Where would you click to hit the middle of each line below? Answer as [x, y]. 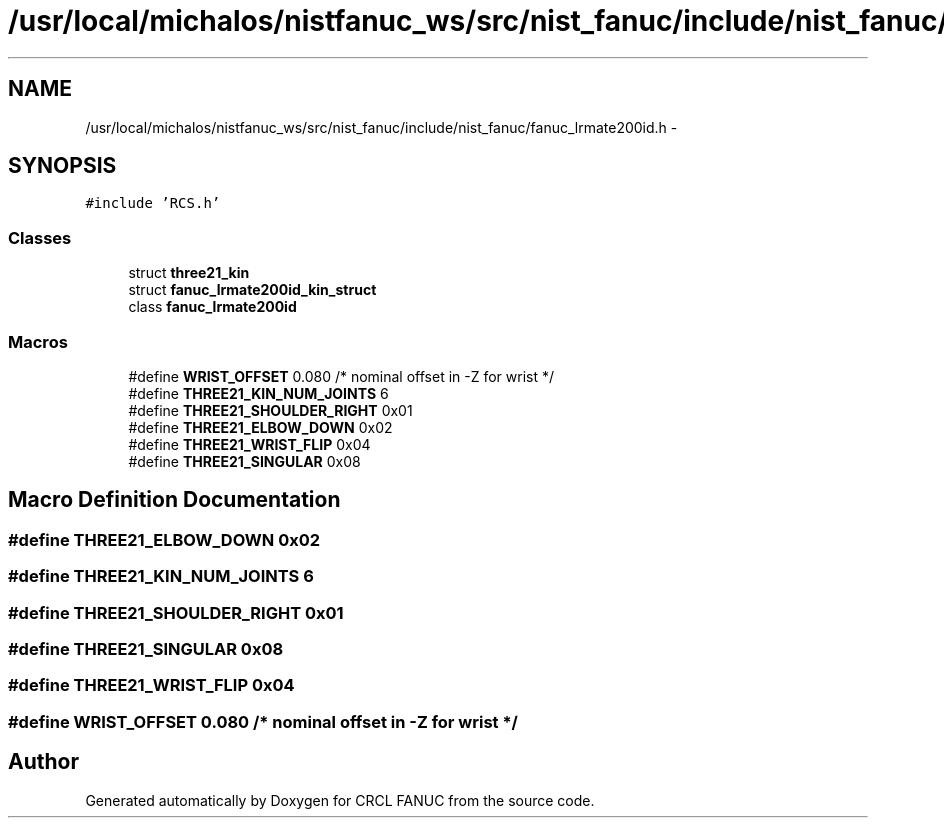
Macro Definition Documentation [174, 500]
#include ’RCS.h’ [153, 203]
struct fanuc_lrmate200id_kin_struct [252, 290]
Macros [38, 341]
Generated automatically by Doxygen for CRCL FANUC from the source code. [340, 800]
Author [43, 762]
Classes [40, 237]
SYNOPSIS [62, 166]
